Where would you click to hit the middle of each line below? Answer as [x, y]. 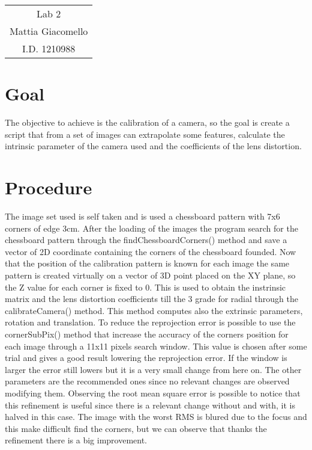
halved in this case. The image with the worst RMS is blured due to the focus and [156, 417]
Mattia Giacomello [49, 31]
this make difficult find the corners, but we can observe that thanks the [136, 428]
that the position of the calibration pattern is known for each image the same [147, 263]
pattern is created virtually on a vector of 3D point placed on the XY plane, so [150, 275]
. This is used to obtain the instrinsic [218, 287]
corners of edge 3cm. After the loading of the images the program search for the [151, 228]
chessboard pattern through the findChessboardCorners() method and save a [146, 240]
